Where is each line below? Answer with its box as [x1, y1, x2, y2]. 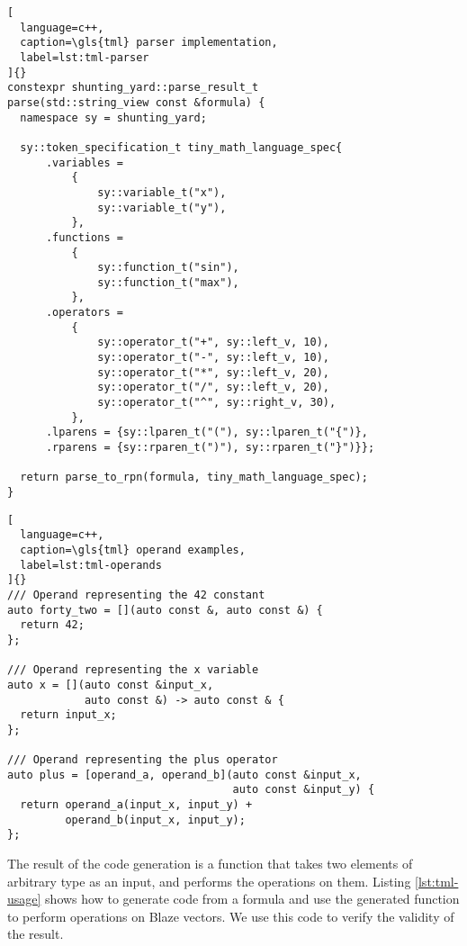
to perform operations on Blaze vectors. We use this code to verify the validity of [7, 906, 454, 925]
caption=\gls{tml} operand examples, [20, 543, 246, 556]
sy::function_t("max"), [97, 275, 239, 289]
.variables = [45, 156, 123, 169]
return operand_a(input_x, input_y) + [20, 798, 253, 812]
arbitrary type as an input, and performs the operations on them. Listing [7, 871, 411, 890]
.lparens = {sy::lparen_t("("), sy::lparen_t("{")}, [45, 426, 368, 439]
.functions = [45, 230, 123, 244]
